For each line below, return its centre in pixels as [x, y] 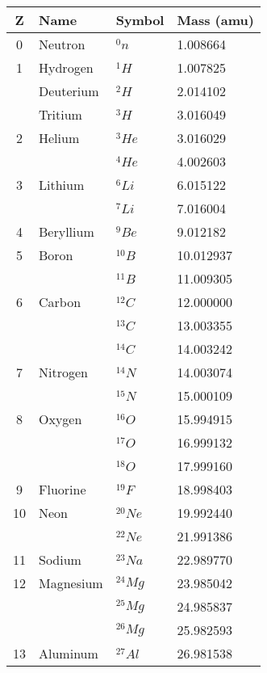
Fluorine [63, 489]
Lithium [62, 185]
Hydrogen [66, 67]
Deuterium [69, 91]
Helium [59, 138]
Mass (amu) [215, 20]
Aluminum [69, 653]
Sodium [60, 559]
